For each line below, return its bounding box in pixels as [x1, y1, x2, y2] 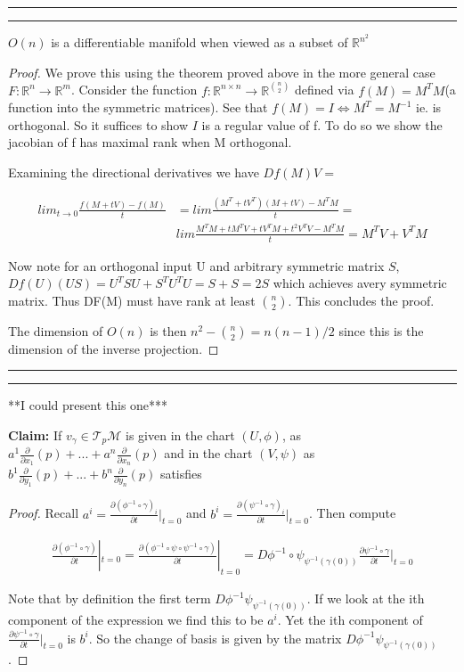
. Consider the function [70, 80, 198, 99]
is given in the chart [126, 425, 235, 444]
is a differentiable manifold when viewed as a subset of [51, 33, 348, 52]
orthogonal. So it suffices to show [8, 115, 189, 134]
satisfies [159, 464, 202, 483]
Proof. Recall [8, 504, 79, 522]
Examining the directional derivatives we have [8, 163, 259, 182]
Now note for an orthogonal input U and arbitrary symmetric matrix [8, 256, 385, 275]
